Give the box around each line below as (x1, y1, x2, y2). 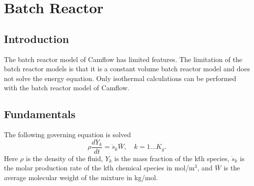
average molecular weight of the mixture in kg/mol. (4, 172, 158, 182)
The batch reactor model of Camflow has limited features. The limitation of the (4, 54, 242, 64)
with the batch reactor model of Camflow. (4, 83, 129, 93)
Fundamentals (4, 106, 76, 122)
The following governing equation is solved (4, 129, 131, 140)
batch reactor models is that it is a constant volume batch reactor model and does (4, 63, 250, 74)
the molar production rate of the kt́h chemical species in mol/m (4, 163, 195, 173)
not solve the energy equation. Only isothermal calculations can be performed (4, 73, 236, 83)
